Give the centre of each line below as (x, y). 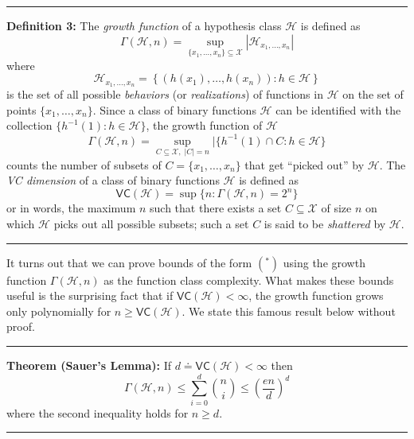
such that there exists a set (216, 208)
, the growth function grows (316, 295)
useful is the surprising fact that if (90, 295)
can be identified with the (338, 109)
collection (29, 125)
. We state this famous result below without (289, 311)
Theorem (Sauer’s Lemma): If (89, 365)
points (21, 109)
